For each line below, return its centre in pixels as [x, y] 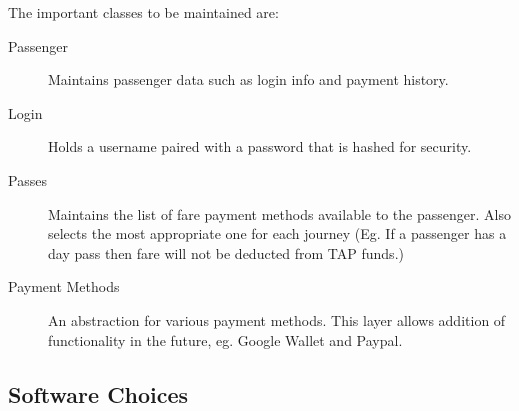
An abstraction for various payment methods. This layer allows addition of [277, 319]
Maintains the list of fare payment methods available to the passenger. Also [279, 213]
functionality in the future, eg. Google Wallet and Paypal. [225, 339]
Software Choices [98, 393]
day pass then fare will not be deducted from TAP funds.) [226, 252]
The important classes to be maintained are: [143, 12]
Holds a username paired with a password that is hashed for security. [260, 146]
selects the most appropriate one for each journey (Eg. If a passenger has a [277, 233]
